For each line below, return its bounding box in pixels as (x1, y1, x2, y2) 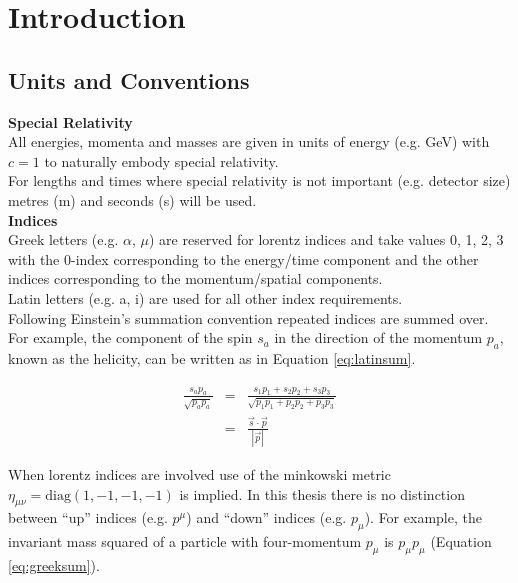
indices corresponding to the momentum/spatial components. (8, 268, 383, 289)
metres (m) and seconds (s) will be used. (8, 189, 257, 210)
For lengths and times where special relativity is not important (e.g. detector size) (8, 170, 511, 191)
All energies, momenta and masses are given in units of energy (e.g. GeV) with (8, 131, 490, 152)
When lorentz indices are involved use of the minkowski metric (8, 463, 391, 484)
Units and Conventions (8, 64, 250, 95)
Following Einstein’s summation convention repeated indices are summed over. (8, 307, 489, 328)
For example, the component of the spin (8, 327, 253, 348)
